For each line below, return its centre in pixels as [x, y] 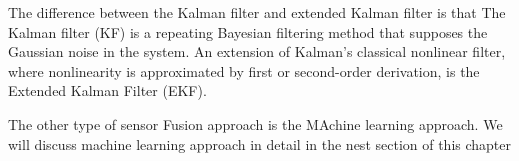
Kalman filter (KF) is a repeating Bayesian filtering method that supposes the [248, 31]
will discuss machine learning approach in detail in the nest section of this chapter [260, 143]
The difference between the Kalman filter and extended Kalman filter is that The [257, 12]
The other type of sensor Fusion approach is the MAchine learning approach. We [255, 123]
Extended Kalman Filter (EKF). [107, 90]
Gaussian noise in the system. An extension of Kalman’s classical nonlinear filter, [257, 51]
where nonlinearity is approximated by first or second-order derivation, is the [244, 70]
